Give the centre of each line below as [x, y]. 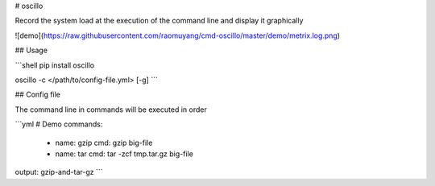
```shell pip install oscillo [55, 65]
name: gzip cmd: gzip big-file [104, 143]
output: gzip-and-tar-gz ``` [59, 172]
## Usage [31, 50]
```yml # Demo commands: [59, 124]
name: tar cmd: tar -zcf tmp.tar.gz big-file [124, 154]
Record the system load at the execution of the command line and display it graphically [159, 21]
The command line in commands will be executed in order [111, 110]
